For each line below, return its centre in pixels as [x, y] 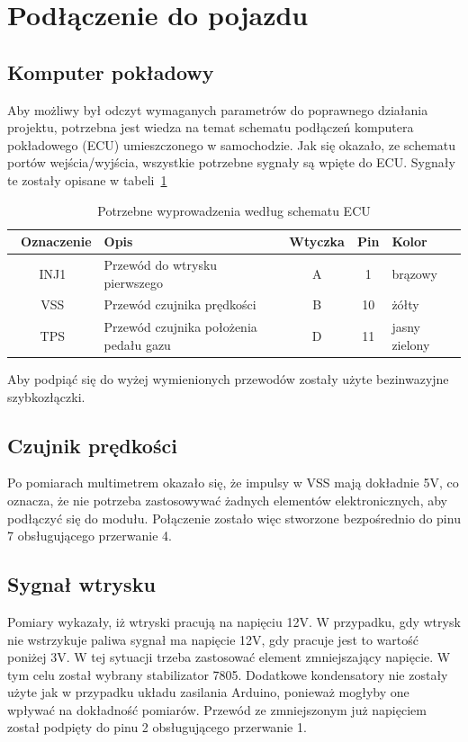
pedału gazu [137, 344]
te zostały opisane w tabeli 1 [87, 179]
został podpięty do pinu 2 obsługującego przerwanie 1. [157, 727]
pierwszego [133, 282]
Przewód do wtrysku [161, 264]
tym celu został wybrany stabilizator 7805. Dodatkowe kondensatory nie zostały [228, 674]
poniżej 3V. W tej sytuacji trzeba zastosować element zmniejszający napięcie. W [229, 657]
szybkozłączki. [46, 396]
